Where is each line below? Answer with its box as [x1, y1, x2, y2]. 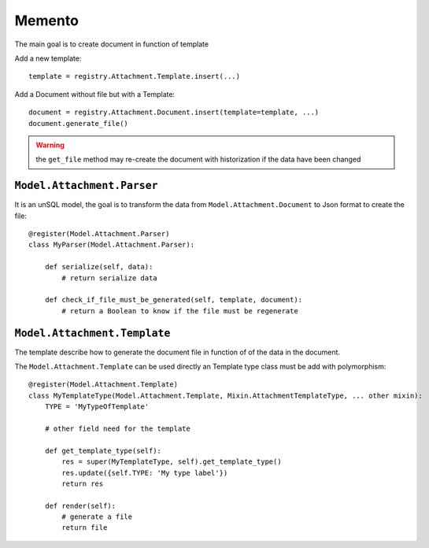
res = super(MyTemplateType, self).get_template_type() [61, 457, 283, 466]
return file [61, 524, 108, 532]
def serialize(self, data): [44, 262, 153, 272]
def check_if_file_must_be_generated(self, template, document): [44, 295, 303, 305]
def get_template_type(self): [44, 446, 161, 455]
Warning [35, 140, 65, 150]
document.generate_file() [28, 119, 129, 128]
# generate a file [61, 513, 133, 521]
